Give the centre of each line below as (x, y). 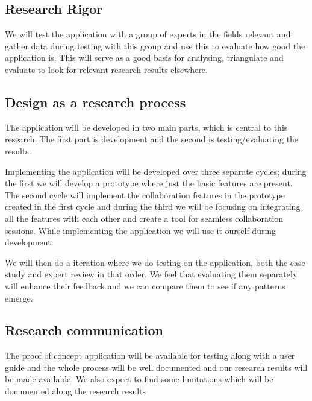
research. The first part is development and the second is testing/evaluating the (152, 139)
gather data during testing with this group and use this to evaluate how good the (155, 46)
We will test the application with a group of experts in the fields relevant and (148, 34)
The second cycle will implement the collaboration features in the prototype (145, 194)
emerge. (19, 298)
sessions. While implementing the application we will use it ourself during (141, 230)
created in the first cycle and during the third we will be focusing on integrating (153, 207)
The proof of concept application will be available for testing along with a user (150, 355)
